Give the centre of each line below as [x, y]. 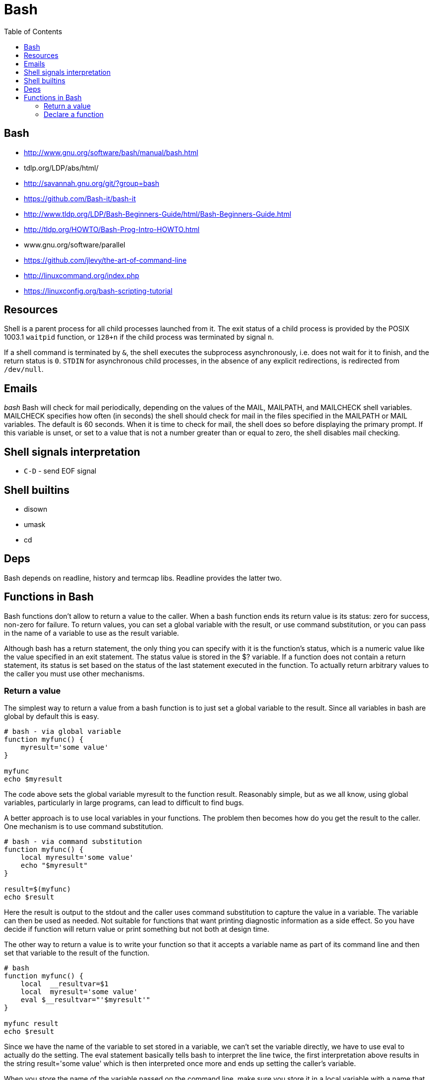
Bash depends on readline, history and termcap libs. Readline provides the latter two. [143, 578]
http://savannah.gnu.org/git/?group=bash [92, 183]
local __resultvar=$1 [64, 984]
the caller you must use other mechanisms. [74, 673]
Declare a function [74, 114]
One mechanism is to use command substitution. [84, 827]
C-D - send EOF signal [60, 471]
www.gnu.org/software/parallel [75, 244]
